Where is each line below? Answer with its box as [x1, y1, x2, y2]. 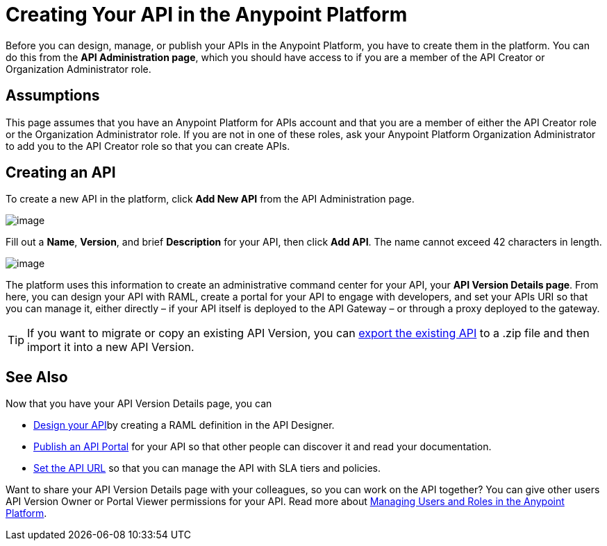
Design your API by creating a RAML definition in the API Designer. [33, 419, 335, 432]
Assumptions [6, 87, 100, 105]
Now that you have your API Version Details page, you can [6, 398, 272, 410]
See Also [6, 368, 68, 386]
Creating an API [6, 164, 116, 182]
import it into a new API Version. [27, 340, 194, 355]
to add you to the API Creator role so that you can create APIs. [6, 139, 290, 152]
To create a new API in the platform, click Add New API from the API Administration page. [6, 193, 415, 205]
